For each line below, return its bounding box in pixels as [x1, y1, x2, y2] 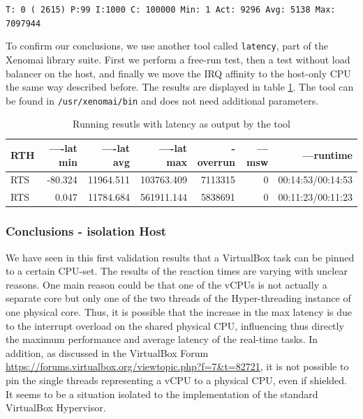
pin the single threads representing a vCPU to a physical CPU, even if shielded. [6, 372, 347, 387]
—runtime [302, 147, 353, 162]
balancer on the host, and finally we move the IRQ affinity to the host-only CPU [6, 66, 351, 80]
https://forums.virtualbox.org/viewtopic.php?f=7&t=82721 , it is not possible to [6, 359, 349, 374]
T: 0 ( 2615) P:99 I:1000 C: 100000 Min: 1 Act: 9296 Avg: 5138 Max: [6, 5, 336, 15]
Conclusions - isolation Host [6, 222, 167, 240]
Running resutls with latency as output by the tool [73, 116, 290, 131]
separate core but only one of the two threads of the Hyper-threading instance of [6, 291, 351, 305]
